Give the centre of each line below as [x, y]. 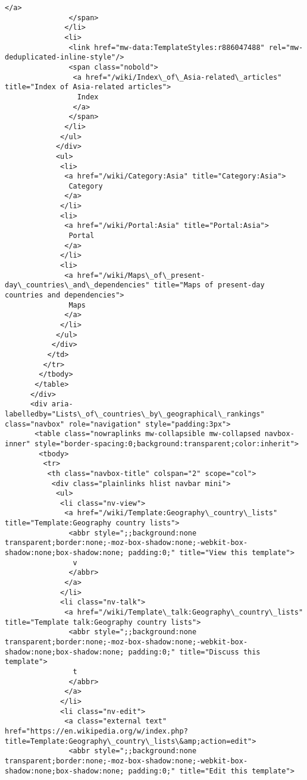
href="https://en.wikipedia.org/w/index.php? [96, 731]
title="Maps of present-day [209, 285]
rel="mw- [286, 47]
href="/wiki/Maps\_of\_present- [141, 275]
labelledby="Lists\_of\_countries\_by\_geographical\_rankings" [135, 414]
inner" [18, 444]
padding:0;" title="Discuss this [194, 652]
